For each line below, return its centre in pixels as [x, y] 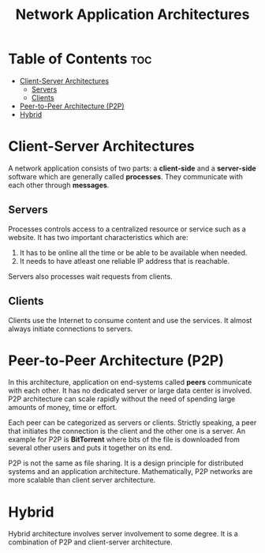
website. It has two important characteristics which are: [98, 237]
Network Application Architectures [132, 15]
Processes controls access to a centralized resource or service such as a [127, 229]
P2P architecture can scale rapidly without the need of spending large [122, 399]
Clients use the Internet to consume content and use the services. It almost [130, 320]
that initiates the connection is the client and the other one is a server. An [127, 431]
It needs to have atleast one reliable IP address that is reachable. [125, 261]
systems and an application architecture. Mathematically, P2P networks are [131, 472]
